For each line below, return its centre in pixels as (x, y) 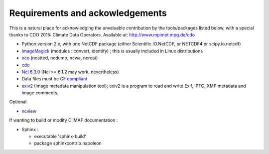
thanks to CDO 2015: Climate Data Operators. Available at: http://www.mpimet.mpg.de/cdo (102, 34)
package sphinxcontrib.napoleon (68, 143)
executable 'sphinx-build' (60, 137)
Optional (18, 102)
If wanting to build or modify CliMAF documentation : (64, 120)
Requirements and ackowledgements (88, 13)
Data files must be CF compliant (55, 79)
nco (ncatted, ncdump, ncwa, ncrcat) (60, 58)
